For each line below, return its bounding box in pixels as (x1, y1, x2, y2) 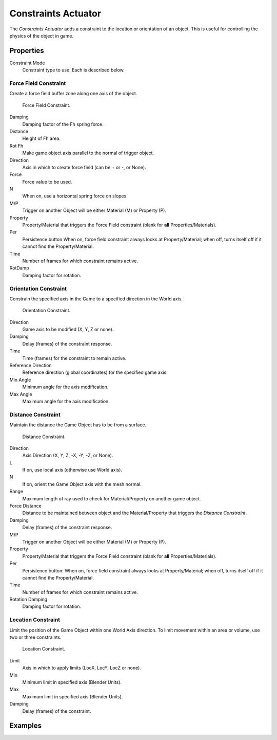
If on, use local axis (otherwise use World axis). (22, 467, 123, 473)
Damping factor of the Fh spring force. (22, 121, 104, 127)
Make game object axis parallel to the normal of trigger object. (22, 150, 154, 156)
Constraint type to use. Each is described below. (22, 67, 125, 73)
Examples (9, 721, 42, 730)
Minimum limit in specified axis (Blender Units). (22, 679, 122, 685)
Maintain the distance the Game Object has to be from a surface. (9, 422, 147, 428)
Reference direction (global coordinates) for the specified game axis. (22, 369, 168, 375)
